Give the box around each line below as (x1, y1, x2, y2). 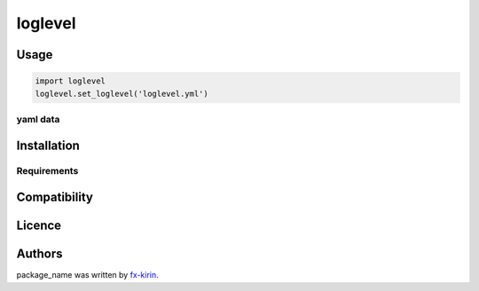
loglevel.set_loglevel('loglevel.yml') (35, 89, 208, 98)
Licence (16, 218, 62, 233)
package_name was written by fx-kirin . (16, 270, 159, 280)
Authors (16, 247, 63, 262)
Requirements (16, 165, 79, 177)
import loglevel (35, 76, 106, 86)
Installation (16, 138, 80, 153)
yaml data (16, 113, 60, 125)
